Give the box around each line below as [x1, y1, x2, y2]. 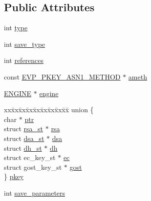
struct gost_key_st [4, 161, 62, 172]
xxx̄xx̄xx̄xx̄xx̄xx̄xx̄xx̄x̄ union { [4, 104, 94, 115]
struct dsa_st [4, 133, 44, 143]
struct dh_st [4, 142, 42, 153]
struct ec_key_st [4, 152, 56, 162]
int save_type [4, 39, 45, 49]
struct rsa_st [4, 123, 43, 134]
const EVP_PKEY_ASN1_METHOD [4, 71, 121, 81]
